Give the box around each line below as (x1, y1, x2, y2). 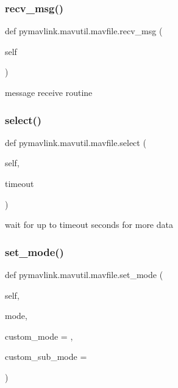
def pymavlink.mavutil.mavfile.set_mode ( (5, 268, 163, 280)
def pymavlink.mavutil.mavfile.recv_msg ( (5, 24, 163, 37)
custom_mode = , (5, 329, 73, 342)
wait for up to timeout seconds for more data (5, 218, 173, 231)
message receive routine (5, 86, 93, 98)
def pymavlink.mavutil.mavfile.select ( (5, 136, 146, 148)
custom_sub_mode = (5, 350, 87, 363)
